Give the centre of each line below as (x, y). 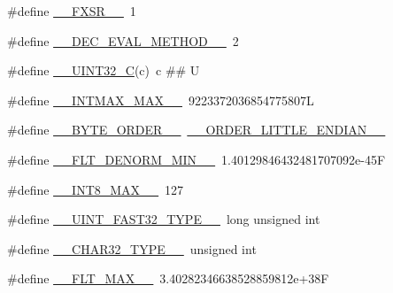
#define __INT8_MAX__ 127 (96, 189)
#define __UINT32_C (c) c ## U (104, 70)
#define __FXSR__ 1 (72, 11)
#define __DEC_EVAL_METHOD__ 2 (123, 40)
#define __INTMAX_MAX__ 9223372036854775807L (161, 100)
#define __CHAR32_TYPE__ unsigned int (132, 248)
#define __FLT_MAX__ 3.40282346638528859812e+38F (168, 278)
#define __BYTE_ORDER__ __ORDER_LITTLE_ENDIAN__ (196, 130)
